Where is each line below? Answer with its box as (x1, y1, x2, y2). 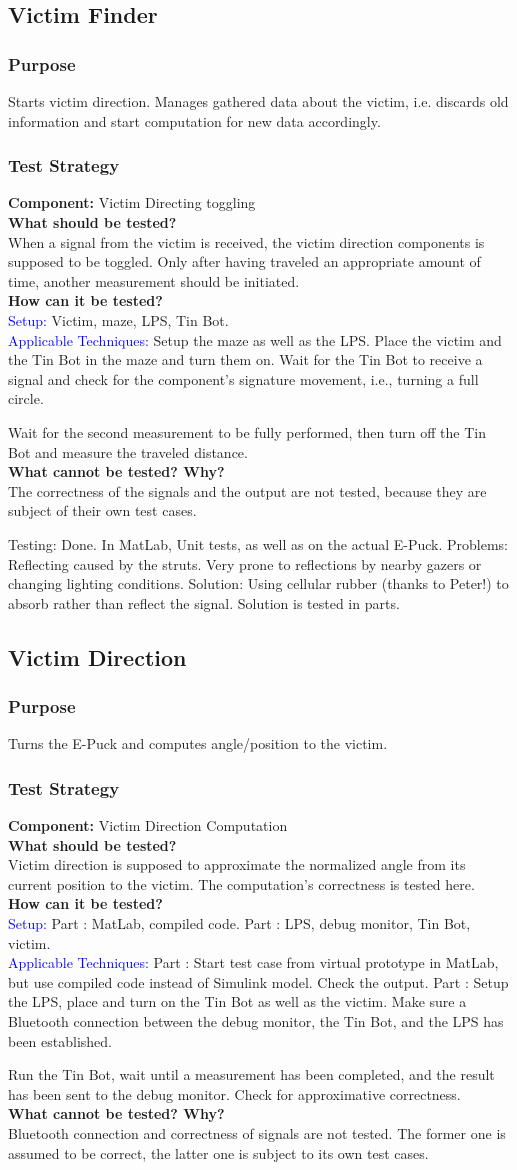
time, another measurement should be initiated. (8, 270, 300, 291)
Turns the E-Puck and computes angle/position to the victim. (8, 733, 388, 754)
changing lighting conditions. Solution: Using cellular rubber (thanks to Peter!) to (8, 573, 509, 594)
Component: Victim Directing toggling (8, 192, 256, 213)
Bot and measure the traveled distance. (8, 441, 248, 462)
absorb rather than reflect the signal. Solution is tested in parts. (8, 592, 400, 613)
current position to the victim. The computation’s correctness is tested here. (8, 873, 475, 894)
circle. (8, 388, 44, 409)
